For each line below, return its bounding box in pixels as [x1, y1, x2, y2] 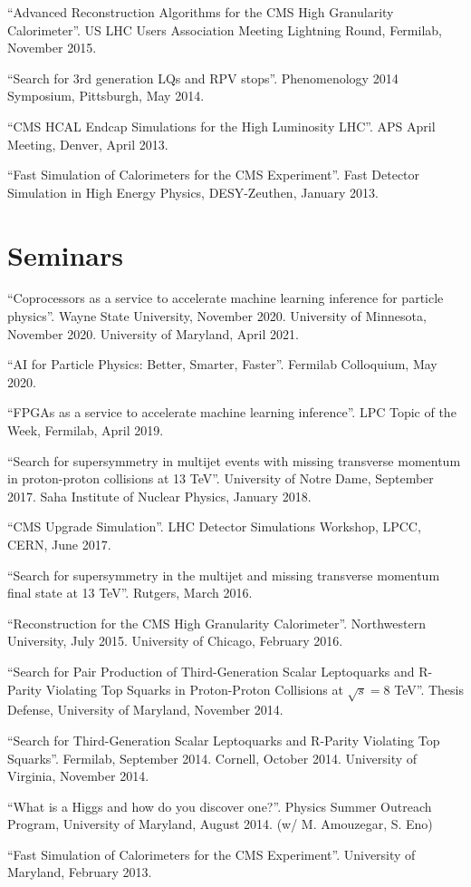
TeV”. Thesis [394, 679, 464, 698]
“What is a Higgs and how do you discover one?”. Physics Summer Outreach [7, 796, 432, 815]
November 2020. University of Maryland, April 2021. [7, 324, 299, 343]
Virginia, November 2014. [7, 766, 149, 785]
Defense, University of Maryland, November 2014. [7, 700, 284, 719]
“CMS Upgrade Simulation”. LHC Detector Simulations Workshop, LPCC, [7, 517, 421, 536]
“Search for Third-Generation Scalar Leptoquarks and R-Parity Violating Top [7, 730, 440, 749]
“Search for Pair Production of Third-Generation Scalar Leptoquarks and [7, 661, 415, 680]
